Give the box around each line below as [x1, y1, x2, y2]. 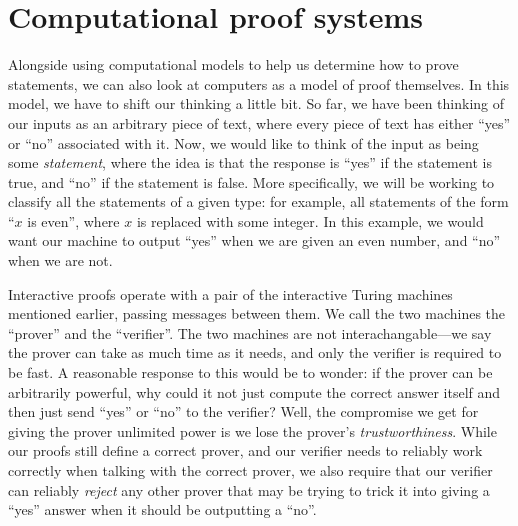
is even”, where [27, 210, 120, 231]
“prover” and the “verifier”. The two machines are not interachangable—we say [8, 322, 492, 343]
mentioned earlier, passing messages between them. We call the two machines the [8, 303, 506, 324]
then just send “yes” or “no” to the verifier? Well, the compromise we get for [8, 401, 479, 422]
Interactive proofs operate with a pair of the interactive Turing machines [8, 283, 453, 304]
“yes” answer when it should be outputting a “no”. [8, 499, 317, 520]
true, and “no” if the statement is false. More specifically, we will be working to [8, 171, 495, 192]
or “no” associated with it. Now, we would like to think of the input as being [8, 132, 479, 153]
